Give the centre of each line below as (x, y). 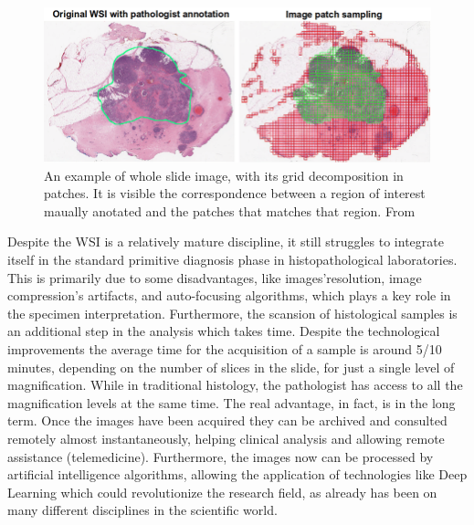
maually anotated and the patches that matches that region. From (230, 210)
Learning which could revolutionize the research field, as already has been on (222, 492)
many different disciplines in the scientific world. (142, 510)
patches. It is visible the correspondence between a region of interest (235, 193)
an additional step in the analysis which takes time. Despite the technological (224, 331)
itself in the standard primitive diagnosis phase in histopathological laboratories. (232, 260)
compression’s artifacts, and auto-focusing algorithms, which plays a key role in (229, 295)
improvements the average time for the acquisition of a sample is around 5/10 (225, 349)
